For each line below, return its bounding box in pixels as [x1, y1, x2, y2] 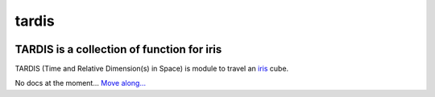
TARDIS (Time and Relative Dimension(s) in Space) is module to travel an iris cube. [14, 64, 289, 74]
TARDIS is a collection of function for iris [14, 42, 222, 56]
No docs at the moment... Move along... [14, 79, 147, 88]
